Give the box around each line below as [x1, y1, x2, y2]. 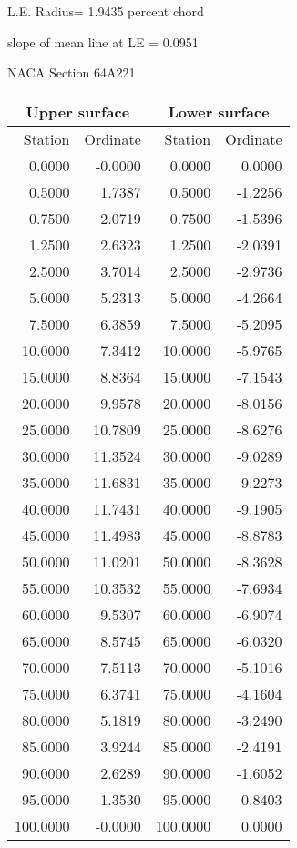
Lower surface [168, 100, 270, 122]
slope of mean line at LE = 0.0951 [7, 32, 199, 51]
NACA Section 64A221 [7, 63, 136, 82]
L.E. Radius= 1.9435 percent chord [7, 2, 204, 20]
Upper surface [26, 100, 130, 122]
